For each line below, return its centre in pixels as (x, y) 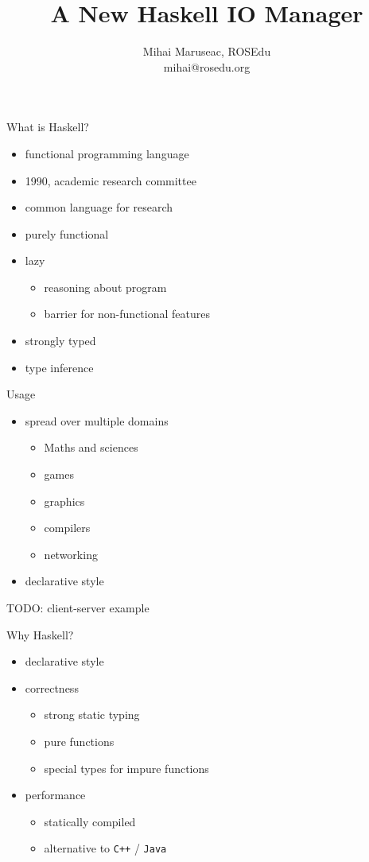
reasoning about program (105, 287)
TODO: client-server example (78, 608)
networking (71, 554)
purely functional (67, 233)
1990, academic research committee (111, 180)
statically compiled (90, 821)
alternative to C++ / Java (105, 848)
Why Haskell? (40, 634)
